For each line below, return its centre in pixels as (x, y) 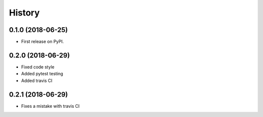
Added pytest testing (42, 74)
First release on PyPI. (43, 42)
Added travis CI (37, 81)
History (24, 13)
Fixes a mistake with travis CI (50, 106)
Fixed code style (38, 67)
